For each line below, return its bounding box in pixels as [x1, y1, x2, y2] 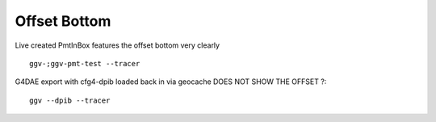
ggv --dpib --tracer [29, 95, 111, 105]
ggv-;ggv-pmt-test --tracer [29, 59, 140, 68]
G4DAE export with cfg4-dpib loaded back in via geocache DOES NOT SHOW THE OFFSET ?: [15, 77, 327, 86]
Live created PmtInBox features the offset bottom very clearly [15, 40, 220, 50]
